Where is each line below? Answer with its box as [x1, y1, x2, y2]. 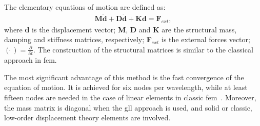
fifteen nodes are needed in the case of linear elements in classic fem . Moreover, [4, 92, 256, 102]
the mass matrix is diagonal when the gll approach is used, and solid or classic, [4, 102, 252, 113]
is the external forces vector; [162, 34, 250, 45]
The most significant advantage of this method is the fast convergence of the [4, 71, 244, 82]
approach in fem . [4, 55, 57, 65]
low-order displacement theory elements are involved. [4, 112, 171, 123]
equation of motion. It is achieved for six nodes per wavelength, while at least [4, 82, 248, 93]
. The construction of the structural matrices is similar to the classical [33, 44, 253, 55]
